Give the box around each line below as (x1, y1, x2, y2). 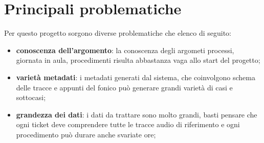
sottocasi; (16, 92, 46, 103)
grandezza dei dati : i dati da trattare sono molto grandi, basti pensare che (16, 109, 257, 120)
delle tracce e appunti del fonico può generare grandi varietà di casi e (16, 82, 233, 92)
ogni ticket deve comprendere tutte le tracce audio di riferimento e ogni (16, 119, 240, 130)
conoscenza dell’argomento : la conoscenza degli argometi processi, (16, 44, 234, 55)
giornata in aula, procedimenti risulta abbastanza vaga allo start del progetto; (16, 55, 260, 65)
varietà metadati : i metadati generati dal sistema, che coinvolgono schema (16, 71, 255, 82)
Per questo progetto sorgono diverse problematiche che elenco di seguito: (4, 28, 231, 38)
